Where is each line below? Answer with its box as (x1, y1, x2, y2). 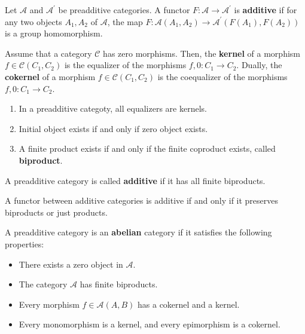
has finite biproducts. (80, 278, 158, 290)
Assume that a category (5, 47, 92, 59)
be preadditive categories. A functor (58, 4, 190, 16)
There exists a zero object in (19, 258, 123, 270)
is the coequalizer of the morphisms (157, 70, 288, 82)
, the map (107, 15, 143, 27)
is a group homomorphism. (5, 27, 103, 39)
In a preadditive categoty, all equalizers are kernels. (19, 102, 207, 115)
